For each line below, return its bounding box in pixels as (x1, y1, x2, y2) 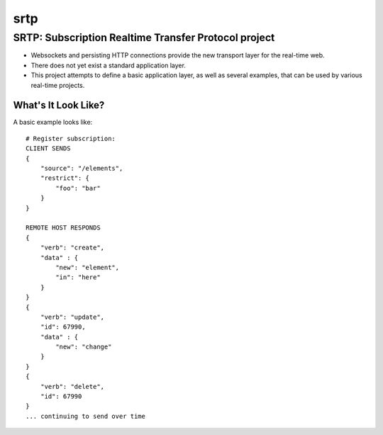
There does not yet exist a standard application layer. (30, 61, 186, 69)
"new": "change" (55, 343, 112, 351)
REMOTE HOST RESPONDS (26, 224, 101, 232)
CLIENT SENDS (26, 145, 71, 152)
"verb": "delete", (40, 383, 105, 390)
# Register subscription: (26, 135, 116, 142)
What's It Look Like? (13, 99, 105, 111)
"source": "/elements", (40, 164, 123, 173)
